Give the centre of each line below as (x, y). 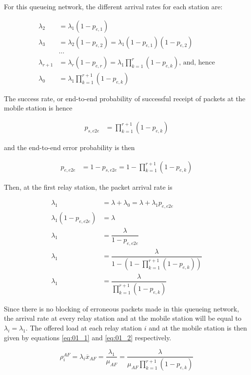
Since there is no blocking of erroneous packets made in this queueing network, (122, 308)
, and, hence (197, 62)
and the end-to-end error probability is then (69, 147)
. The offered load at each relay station (84, 328)
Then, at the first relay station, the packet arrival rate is (88, 187)
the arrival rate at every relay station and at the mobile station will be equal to (123, 318)
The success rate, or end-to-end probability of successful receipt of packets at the (125, 98)
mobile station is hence (38, 108)
